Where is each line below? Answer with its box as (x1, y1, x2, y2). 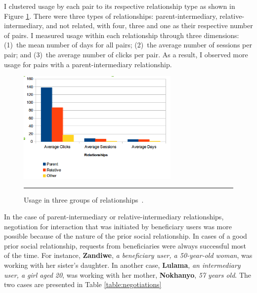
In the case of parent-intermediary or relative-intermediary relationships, (4, 211, 224, 222)
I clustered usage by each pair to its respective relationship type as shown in (4, 1, 235, 11)
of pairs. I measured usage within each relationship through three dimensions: (4, 30, 239, 40)
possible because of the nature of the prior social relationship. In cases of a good (4, 231, 247, 241)
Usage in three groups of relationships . (24, 195, 144, 205)
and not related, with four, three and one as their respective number (46, 20, 253, 31)
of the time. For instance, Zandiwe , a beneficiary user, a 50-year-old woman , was (4, 250, 253, 260)
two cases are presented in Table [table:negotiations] (4, 279, 162, 290)
